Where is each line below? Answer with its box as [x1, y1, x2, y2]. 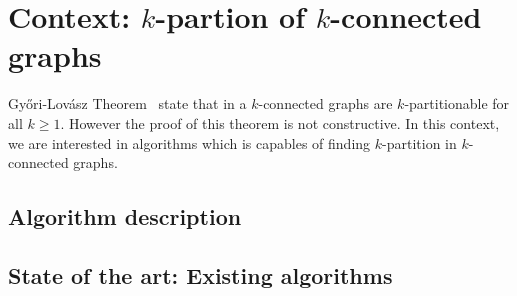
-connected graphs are [258, 93, 393, 114]
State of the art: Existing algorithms [8, 259, 393, 290]
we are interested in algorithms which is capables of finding [8, 132, 371, 153]
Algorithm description [8, 201, 242, 232]
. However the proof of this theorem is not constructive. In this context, [60, 112, 500, 133]
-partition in [382, 132, 457, 153]
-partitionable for [404, 93, 510, 114]
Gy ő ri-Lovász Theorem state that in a [8, 93, 247, 114]
